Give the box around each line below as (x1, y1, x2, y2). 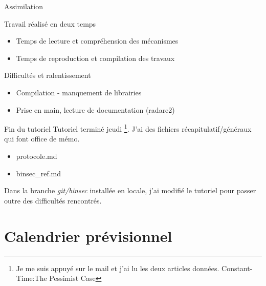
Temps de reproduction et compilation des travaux (16, 52, 175, 63)
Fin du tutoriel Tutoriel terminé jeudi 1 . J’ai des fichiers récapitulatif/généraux (4, 122, 252, 134)
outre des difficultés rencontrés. (4, 195, 102, 206)
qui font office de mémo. (4, 133, 80, 144)
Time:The (16, 273, 47, 283)
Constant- (221, 262, 253, 273)
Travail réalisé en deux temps (4, 18, 96, 29)
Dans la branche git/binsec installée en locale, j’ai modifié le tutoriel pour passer (4, 185, 256, 196)
